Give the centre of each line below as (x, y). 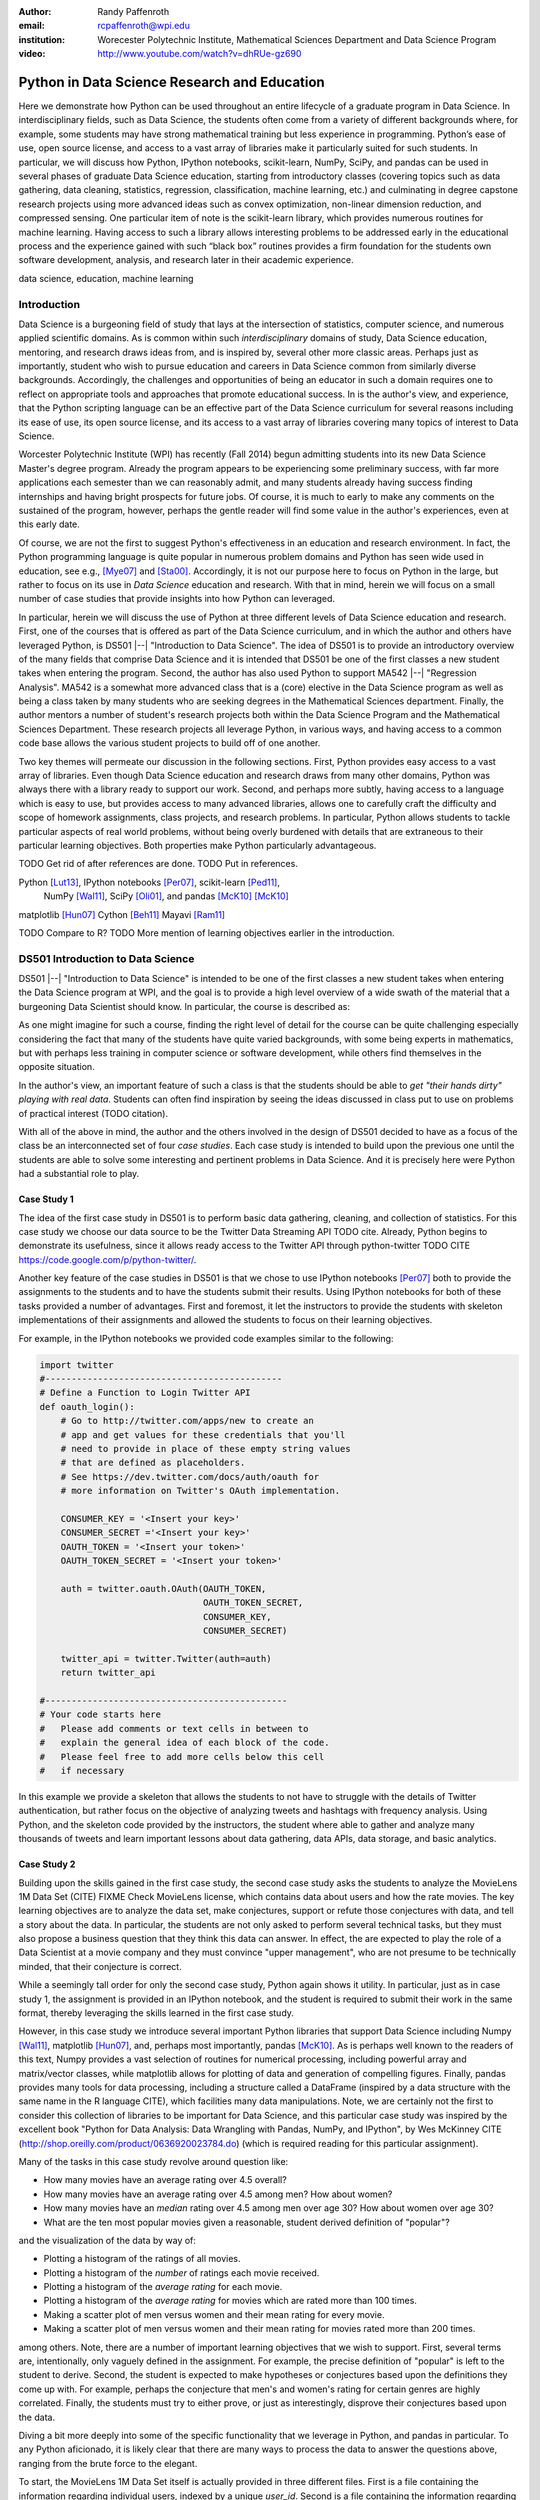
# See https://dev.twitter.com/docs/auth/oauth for (190, 1476)
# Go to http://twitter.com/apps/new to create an (187, 1421)
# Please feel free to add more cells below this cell (182, 1756)
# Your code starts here (100, 1714)
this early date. (49, 524)
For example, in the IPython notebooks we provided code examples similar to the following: (206, 1338)
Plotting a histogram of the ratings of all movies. (142, 2259)
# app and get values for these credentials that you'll (203, 1434)
